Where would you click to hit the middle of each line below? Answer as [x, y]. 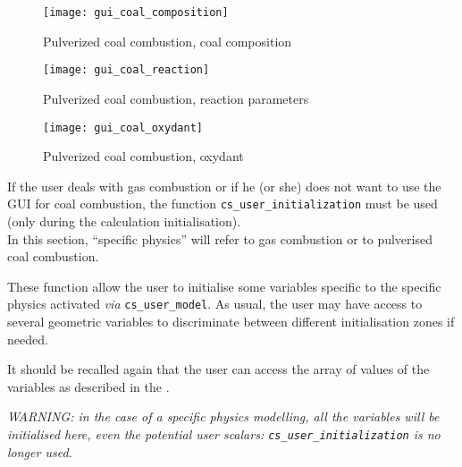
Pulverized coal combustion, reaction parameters [176, 98]
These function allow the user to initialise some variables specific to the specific [224, 286]
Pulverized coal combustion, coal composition [168, 41]
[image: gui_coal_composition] [136, 13]
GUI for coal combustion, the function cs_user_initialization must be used [223, 204]
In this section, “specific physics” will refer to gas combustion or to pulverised [220, 238]
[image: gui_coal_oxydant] [123, 127]
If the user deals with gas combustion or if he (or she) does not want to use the [224, 186]
